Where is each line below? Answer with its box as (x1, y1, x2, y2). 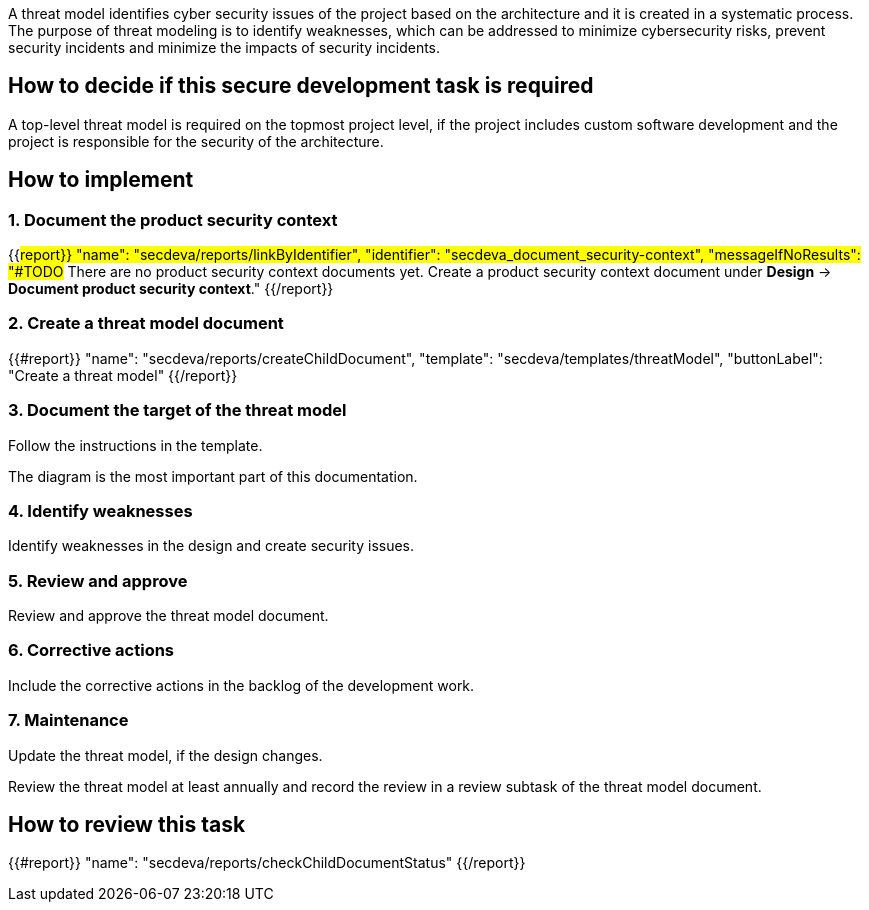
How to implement (8, 167, 194, 193)
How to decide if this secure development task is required (8, 73, 594, 99)
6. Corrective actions (8, 640, 175, 661)
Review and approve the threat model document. (8, 607, 329, 625)
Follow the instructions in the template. (8, 436, 263, 454)
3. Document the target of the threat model (8, 400, 347, 421)
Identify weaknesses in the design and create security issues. (8, 537, 415, 555)
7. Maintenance (8, 710, 129, 731)
